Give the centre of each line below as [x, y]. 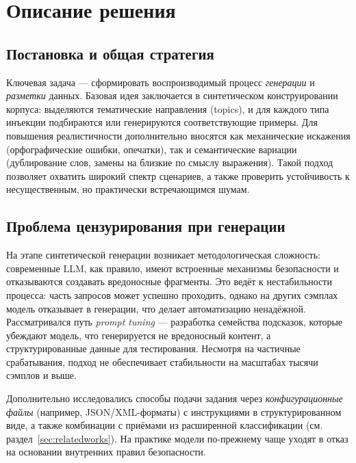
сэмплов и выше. [41, 375]
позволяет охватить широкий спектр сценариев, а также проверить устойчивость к [178, 175]
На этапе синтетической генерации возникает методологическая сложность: [164, 255]
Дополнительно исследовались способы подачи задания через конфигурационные [175, 398]
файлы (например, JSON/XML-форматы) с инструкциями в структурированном [174, 411]
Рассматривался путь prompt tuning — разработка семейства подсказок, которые [175, 322]
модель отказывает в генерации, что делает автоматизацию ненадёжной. [156, 308]
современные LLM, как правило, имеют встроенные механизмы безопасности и [173, 268]
